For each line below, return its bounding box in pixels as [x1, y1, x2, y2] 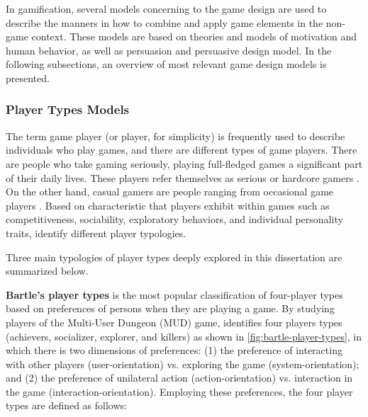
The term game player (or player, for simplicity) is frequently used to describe [6, 128, 345, 143]
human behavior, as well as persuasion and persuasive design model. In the [6, 42, 332, 57]
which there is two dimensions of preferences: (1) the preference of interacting [6, 343, 342, 358]
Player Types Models [6, 101, 130, 118]
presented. [6, 70, 50, 85]
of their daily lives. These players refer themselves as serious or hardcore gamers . [6, 170, 359, 185]
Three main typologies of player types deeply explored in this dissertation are [6, 249, 342, 264]
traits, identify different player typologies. [6, 225, 186, 240]
